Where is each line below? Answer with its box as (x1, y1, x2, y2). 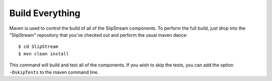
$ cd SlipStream (18, 44, 58, 50)
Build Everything (9, 8, 81, 19)
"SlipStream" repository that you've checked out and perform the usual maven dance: (9, 32, 188, 38)
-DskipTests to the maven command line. (9, 69, 99, 75)
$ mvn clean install (18, 51, 69, 56)
